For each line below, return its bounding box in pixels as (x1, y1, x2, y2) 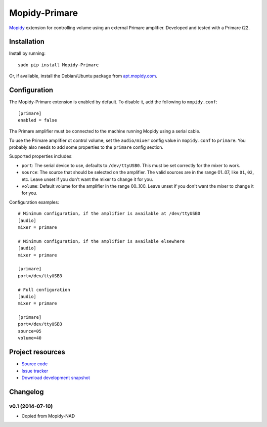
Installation (9, 38, 44, 46)
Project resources (9, 348, 65, 356)
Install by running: (9, 50, 46, 56)
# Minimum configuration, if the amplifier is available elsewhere (18, 238, 185, 244)
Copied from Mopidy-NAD (21, 413, 75, 419)
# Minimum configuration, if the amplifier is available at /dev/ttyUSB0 (18, 211, 201, 216)
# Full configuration (18, 287, 70, 293)
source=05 (18, 328, 42, 334)
